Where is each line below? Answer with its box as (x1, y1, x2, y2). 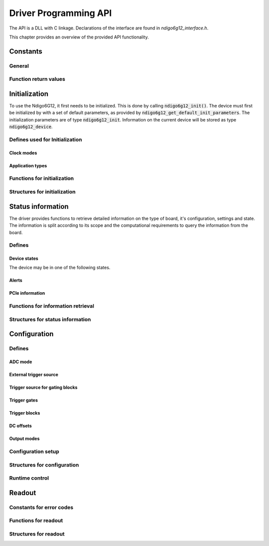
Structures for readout (9, 530, 65, 537)
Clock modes (9, 150, 37, 156)
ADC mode (9, 359, 32, 365)
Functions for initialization (9, 175, 74, 182)
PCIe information (9, 290, 45, 296)
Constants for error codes (9, 504, 74, 511)
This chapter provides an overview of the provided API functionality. (9, 34, 149, 40)
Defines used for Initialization (9, 136, 82, 143)
